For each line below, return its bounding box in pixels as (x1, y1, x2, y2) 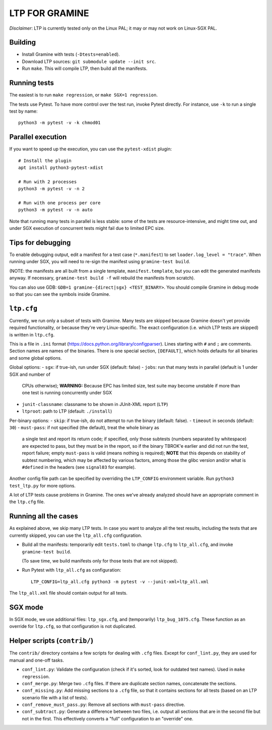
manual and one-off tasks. (9, 657, 64, 663)
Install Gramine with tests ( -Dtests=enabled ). (22, 51, 120, 57)
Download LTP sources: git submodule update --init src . (22, 58, 156, 64)
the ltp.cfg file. (9, 499, 45, 505)
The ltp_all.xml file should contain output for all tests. (9, 590, 128, 596)
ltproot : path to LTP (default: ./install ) (22, 408, 112, 415)
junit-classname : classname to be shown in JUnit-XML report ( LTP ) (22, 401, 168, 407)
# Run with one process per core (18, 200, 101, 206)
